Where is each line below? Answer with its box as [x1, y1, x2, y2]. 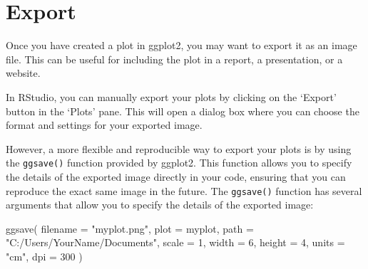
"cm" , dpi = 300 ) [6, 248, 83, 263]
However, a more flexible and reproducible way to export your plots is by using [6, 141, 352, 156]
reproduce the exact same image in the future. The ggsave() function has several [6, 183, 362, 198]
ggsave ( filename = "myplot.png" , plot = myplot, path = [6, 221, 254, 236]
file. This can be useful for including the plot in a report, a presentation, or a [6, 51, 343, 66]
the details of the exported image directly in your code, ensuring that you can [6, 169, 346, 184]
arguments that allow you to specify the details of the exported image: [6, 197, 314, 212]
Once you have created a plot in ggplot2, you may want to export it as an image [6, 38, 357, 53]
